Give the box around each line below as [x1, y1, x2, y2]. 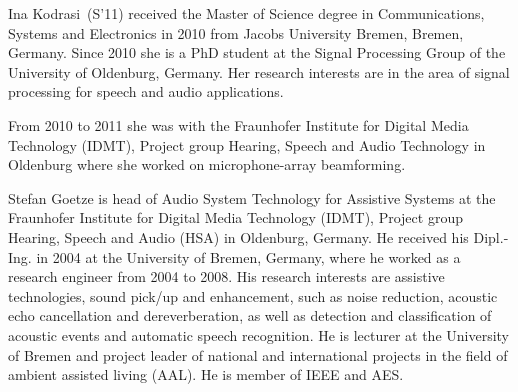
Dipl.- [473, 226, 509, 247]
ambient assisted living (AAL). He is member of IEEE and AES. [8, 364, 404, 385]
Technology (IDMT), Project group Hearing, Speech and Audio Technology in [8, 134, 486, 155]
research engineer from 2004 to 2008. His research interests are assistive [8, 266, 445, 287]
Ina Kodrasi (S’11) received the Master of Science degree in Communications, [8, 3, 485, 23]
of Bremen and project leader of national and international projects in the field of [8, 344, 508, 365]
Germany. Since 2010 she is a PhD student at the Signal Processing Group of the [8, 42, 506, 63]
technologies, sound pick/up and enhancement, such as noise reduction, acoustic [8, 285, 498, 306]
